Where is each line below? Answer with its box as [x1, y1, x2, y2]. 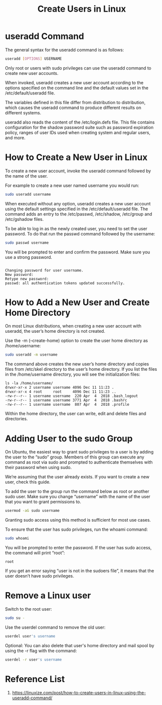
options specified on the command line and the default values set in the [5, 85, 149, 90]
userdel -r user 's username [5, 657, 62, 662]
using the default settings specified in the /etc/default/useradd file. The [5, 206, 148, 212]
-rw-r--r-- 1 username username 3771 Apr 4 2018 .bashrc [5, 398, 127, 403]
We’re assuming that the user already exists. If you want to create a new [5, 474, 150, 480]
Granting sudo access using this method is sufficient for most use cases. [5, 517, 151, 523]
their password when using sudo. [5, 465, 72, 470]
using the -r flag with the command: [5, 648, 77, 653]
